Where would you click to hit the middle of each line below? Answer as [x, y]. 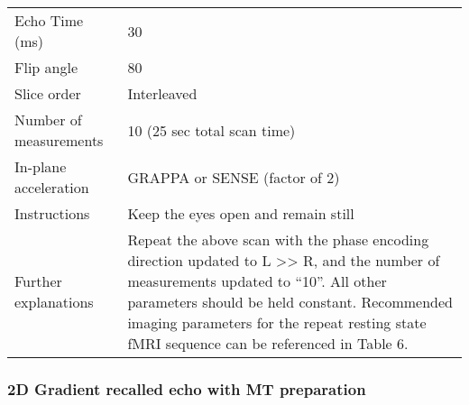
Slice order [48, 93]
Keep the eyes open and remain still [241, 213]
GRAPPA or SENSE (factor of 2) [234, 177]
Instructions [52, 213]
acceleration [52, 187]
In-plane [41, 166]
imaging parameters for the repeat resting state [277, 322]
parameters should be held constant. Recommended [290, 302]
